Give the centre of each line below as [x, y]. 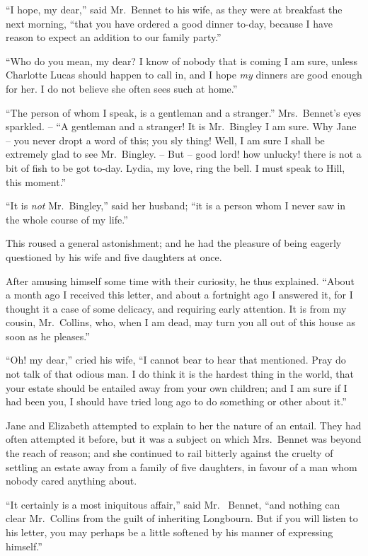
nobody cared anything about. [71, 481]
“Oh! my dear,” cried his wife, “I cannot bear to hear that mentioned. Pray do [176, 360]
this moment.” [36, 181]
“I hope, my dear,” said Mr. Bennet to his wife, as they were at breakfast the [174, 9]
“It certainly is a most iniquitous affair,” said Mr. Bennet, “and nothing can [173, 504]
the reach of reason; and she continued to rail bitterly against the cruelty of [169, 453]
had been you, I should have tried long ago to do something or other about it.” [176, 401]
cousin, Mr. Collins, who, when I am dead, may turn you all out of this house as [180, 322]
